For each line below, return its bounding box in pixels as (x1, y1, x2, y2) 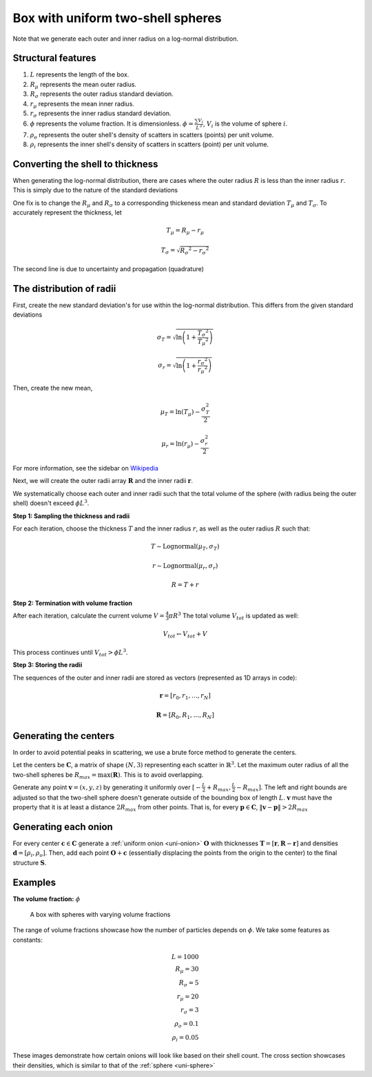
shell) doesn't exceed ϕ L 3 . (12, 498, 90, 507)
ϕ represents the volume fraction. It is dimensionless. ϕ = (30, 119, 194, 128)
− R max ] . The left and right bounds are (236, 783, 347, 793)
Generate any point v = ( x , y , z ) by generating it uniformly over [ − (12, 783, 201, 791)
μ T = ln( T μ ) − (160, 408, 200, 417)
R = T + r (171, 581, 199, 589)
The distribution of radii (12, 283, 116, 295)
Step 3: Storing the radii (12, 661, 83, 669)
